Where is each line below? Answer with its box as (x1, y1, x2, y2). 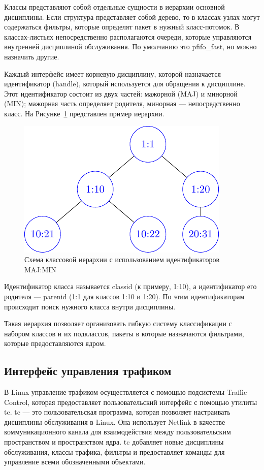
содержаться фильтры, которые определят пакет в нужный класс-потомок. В (4, 21, 240, 32)
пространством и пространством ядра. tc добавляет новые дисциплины (4, 436, 224, 447)
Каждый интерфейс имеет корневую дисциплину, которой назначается (4, 68, 221, 79)
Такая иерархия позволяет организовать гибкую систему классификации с (4, 318, 232, 329)
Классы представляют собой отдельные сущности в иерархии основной (4, 2, 225, 12)
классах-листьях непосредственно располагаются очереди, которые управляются (4, 31, 252, 42)
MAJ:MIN (24, 264, 56, 274)
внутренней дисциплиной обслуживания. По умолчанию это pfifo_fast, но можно (4, 41, 257, 52)
